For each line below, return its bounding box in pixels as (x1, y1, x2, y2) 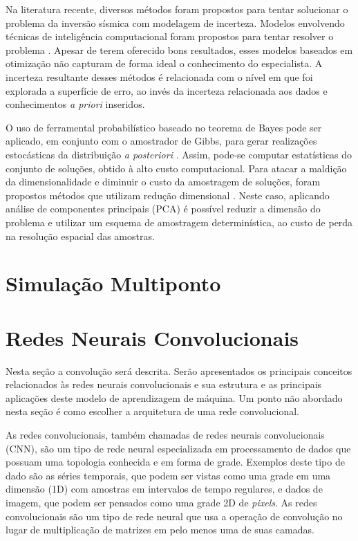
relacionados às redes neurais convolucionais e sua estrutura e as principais (6, 377, 322, 392)
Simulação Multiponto (6, 269, 221, 297)
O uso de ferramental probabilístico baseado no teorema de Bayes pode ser (6, 120, 322, 134)
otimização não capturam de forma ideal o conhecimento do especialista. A (6, 56, 323, 71)
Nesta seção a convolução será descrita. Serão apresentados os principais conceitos (6, 363, 352, 378)
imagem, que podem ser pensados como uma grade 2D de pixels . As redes (6, 495, 317, 509)
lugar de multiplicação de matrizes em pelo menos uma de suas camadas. (6, 522, 314, 537)
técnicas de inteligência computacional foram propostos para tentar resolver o (6, 29, 334, 44)
